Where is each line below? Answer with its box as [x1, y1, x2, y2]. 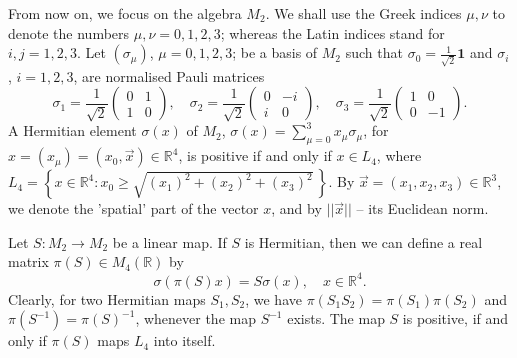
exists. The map [287, 308, 385, 329]
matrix [8, 251, 49, 272]
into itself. [153, 330, 216, 351]
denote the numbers [8, 22, 130, 43]
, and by [271, 198, 322, 219]
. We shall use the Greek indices [265, 3, 462, 23]
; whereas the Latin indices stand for [220, 22, 445, 43]
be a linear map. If [112, 231, 227, 252]
